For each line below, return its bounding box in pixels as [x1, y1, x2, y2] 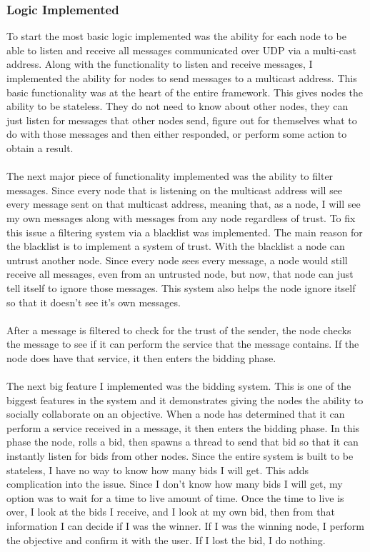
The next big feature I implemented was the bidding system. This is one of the [6, 378, 351, 393]
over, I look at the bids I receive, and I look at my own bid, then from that [6, 504, 335, 519]
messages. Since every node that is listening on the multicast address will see [6, 182, 343, 197]
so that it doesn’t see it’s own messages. [6, 294, 181, 309]
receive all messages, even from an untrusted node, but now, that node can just [6, 266, 354, 281]
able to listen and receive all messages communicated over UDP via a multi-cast [6, 42, 356, 57]
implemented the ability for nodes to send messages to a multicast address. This [6, 71, 357, 85]
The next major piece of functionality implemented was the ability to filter [6, 169, 334, 184]
